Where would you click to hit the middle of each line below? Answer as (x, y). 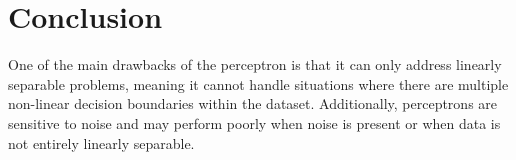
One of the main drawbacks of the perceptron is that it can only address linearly (255, 64)
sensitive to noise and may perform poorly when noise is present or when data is (254, 122)
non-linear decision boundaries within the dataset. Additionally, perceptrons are (253, 103)
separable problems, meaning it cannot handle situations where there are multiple (258, 83)
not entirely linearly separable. (101, 142)
